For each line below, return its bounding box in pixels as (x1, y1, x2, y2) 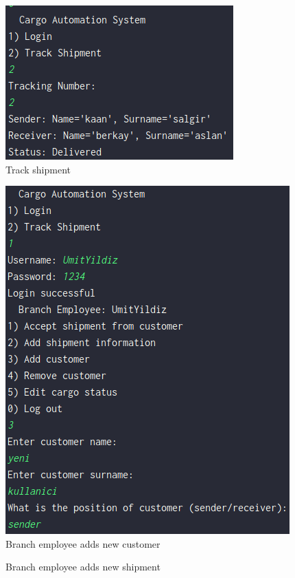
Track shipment (5, 162, 71, 176)
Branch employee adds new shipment (5, 559, 161, 574)
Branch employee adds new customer (5, 536, 161, 550)
